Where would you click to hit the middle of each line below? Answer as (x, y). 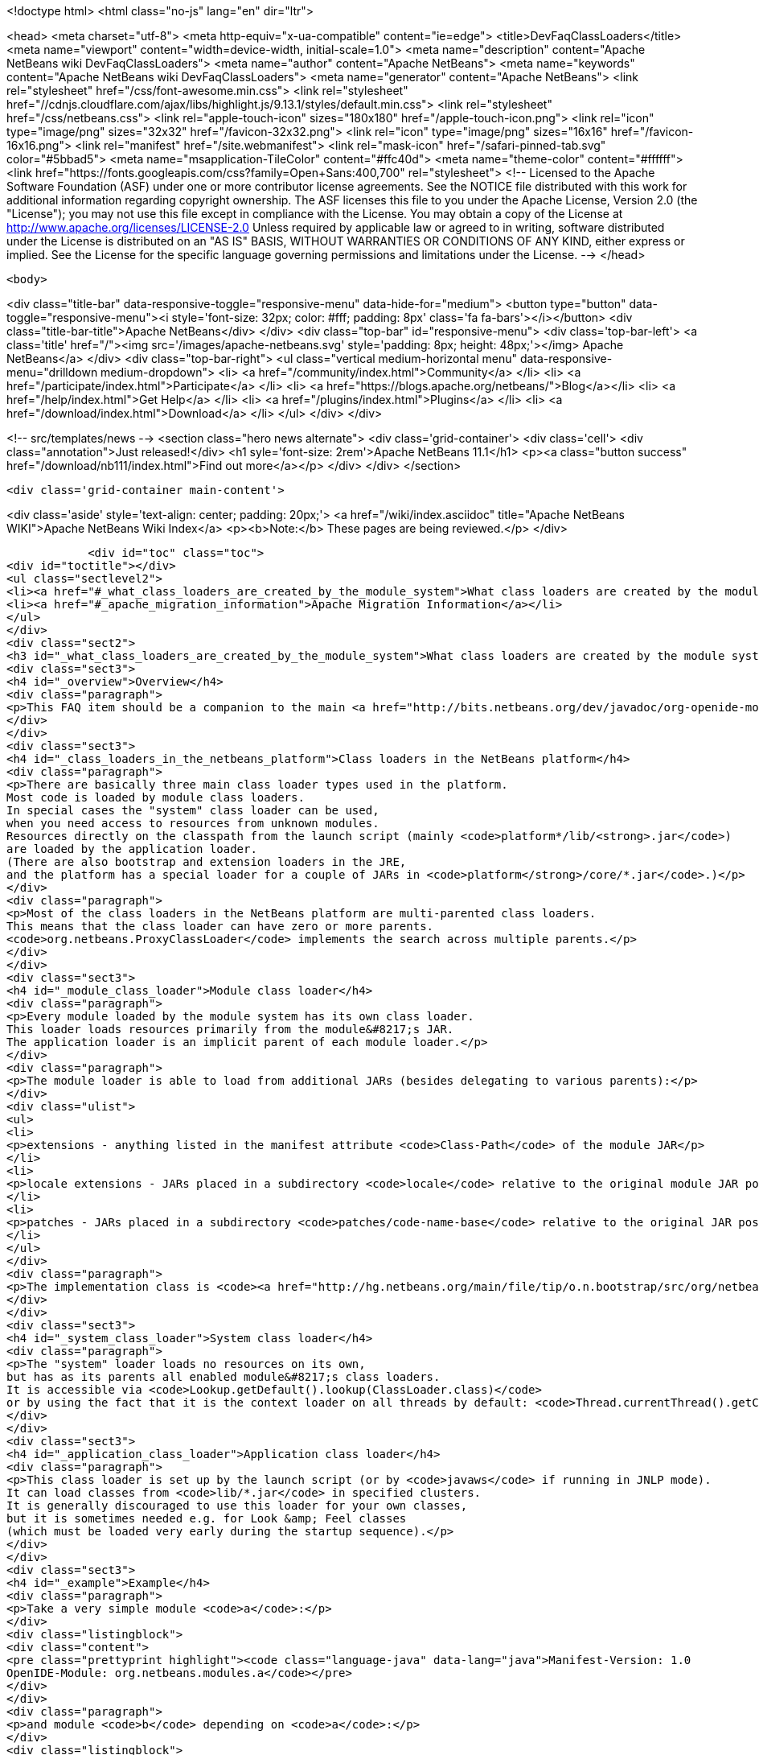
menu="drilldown (52, 372)
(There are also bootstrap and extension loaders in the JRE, (207, 862)
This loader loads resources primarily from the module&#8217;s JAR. (230, 1029)
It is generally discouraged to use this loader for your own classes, (237, 1506)
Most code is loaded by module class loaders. (156, 797)
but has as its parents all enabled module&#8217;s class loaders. (224, 1377)
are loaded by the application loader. (132, 849)
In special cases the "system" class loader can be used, (193, 810)
